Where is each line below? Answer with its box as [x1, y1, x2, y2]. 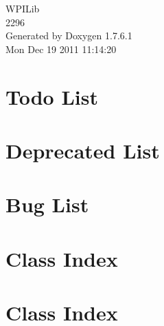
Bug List [5, 190, 89, 218]
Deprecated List [5, 136, 160, 164]
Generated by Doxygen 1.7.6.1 [5, 28, 132, 43]
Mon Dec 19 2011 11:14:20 [5, 41, 117, 56]
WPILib [5, 1, 40, 15]
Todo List [5, 82, 98, 110]
